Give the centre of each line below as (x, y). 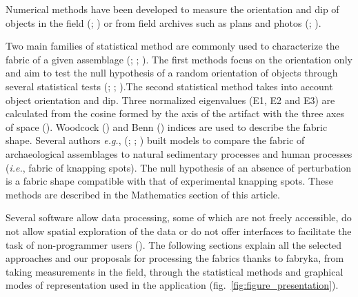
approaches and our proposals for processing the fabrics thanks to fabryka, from (175, 258)
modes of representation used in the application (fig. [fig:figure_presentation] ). (172, 285)
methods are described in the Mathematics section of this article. (143, 194)
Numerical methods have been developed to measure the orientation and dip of (172, 9)
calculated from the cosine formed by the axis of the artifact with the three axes (175, 113)
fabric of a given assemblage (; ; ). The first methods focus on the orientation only (179, 59)
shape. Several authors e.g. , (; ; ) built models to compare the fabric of (155, 140)
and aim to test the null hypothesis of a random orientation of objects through (172, 73)
